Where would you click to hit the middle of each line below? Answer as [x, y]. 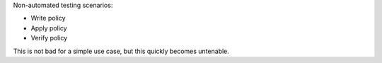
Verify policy [49, 38]
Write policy [48, 18]
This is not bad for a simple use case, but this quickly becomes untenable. [121, 51]
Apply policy [49, 28]
